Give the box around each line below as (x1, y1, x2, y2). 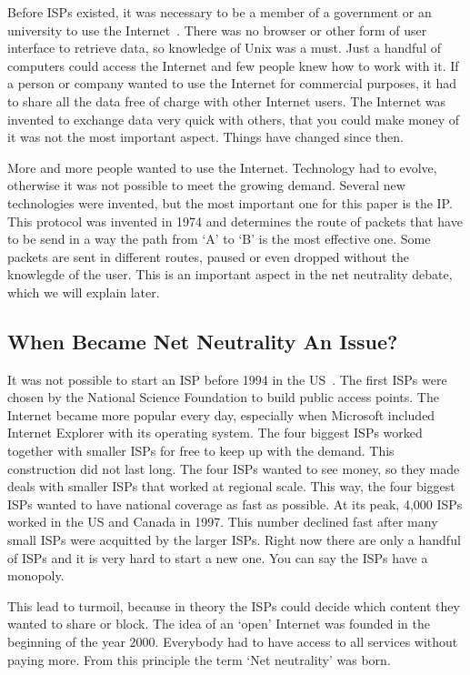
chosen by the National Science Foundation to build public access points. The (7, 388, 439, 407)
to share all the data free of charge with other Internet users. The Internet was (7, 91, 445, 110)
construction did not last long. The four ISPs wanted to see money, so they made (7, 458, 460, 478)
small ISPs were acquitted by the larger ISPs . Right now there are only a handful (7, 530, 461, 549)
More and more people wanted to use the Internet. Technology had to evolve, (7, 157, 437, 176)
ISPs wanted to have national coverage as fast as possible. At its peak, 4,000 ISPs (7, 494, 463, 513)
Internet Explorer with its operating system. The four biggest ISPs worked (7, 423, 423, 442)
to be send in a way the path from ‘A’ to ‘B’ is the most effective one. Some (7, 229, 431, 248)
